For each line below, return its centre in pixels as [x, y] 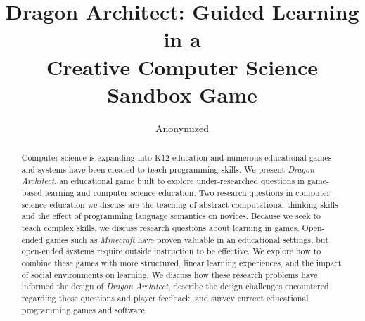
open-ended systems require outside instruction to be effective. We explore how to [171, 251]
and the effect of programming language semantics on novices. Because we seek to [171, 216]
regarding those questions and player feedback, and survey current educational [165, 297]
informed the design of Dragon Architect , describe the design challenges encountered [175, 286]
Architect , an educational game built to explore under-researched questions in [163, 181]
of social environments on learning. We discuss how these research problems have [169, 274]
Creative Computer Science [182, 66]
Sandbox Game [182, 94]
